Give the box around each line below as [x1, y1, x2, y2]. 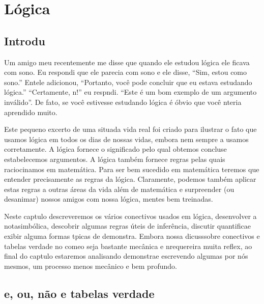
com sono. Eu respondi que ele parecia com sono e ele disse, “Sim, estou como [4, 67, 247, 77]
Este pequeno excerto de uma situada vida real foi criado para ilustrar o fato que [4, 124, 257, 134]
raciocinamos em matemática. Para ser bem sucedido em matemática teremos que [4, 163, 259, 174]
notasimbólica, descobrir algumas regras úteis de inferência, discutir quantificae [4, 220, 251, 231]
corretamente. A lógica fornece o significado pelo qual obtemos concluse [4, 144, 227, 154]
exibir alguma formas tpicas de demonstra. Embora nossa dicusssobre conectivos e [4, 231, 260, 241]
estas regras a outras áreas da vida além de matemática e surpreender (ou [4, 183, 234, 194]
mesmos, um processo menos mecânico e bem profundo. [4, 260, 177, 271]
